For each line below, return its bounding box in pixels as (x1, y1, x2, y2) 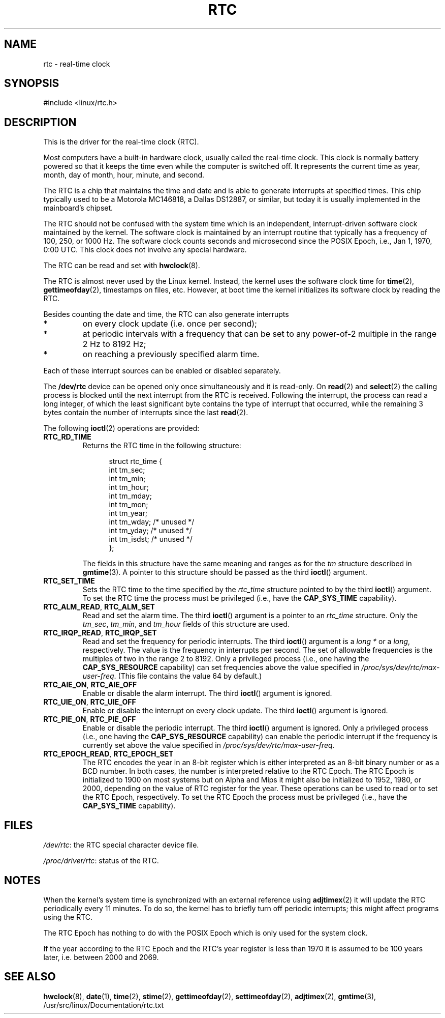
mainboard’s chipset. (43, 203, 113, 213)
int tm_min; (109, 474, 146, 483)
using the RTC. (43, 912, 93, 921)
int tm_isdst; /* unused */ (109, 535, 193, 544)
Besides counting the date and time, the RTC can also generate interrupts (43, 310, 289, 319)
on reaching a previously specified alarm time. (82, 349, 260, 360)
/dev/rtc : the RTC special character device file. (43, 840, 199, 850)
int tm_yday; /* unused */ (109, 526, 192, 535)
